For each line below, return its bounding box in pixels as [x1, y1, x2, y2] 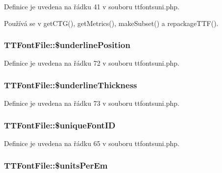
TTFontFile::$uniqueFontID [4, 119, 116, 131]
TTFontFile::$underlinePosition [4, 39, 130, 51]
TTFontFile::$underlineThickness [4, 78, 137, 91]
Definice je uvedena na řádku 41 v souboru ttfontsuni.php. [4, 1, 179, 11]
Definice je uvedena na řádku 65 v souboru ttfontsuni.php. [4, 138, 179, 148]
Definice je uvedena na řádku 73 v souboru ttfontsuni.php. [4, 98, 179, 108]
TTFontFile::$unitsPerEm [4, 159, 108, 171]
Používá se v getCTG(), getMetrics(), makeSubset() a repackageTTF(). [4, 18, 219, 28]
